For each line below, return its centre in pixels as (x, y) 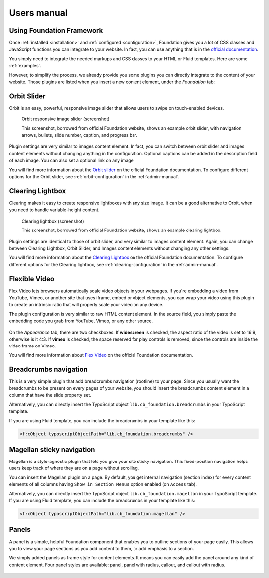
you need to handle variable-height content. (54, 210)
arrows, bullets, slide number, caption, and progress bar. (80, 135)
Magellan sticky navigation (52, 449)
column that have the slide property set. (50, 395)
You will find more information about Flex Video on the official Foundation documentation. (101, 355)
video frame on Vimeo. (33, 346)
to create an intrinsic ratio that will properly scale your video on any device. (86, 305)
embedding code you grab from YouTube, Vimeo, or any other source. (81, 321)
